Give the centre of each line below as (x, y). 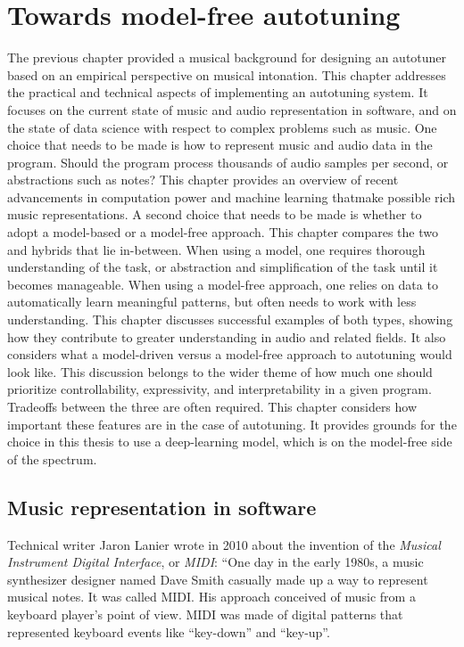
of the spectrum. (52, 459)
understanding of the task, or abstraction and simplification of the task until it (223, 267)
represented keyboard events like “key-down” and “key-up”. (169, 631)
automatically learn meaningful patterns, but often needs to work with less (212, 302)
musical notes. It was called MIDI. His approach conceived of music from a (211, 597)
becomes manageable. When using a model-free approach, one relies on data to (223, 284)
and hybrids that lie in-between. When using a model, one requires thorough (216, 249)
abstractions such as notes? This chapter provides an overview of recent (203, 180)
